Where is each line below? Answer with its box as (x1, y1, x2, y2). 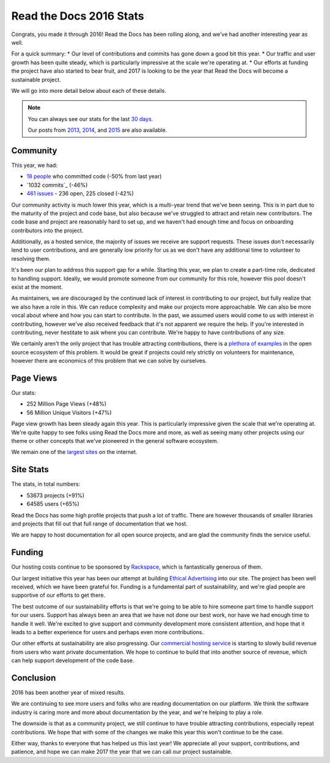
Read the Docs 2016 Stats (11, 9, 144, 23)
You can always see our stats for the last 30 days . (28, 115, 153, 122)
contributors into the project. (11, 227, 84, 234)
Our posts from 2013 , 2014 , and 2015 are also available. (28, 126, 167, 134)
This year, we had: (11, 161, 58, 169)
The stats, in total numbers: (11, 480, 81, 488)
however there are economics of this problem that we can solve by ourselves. (11, 357, 207, 365)
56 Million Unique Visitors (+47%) (26, 409, 112, 416)
